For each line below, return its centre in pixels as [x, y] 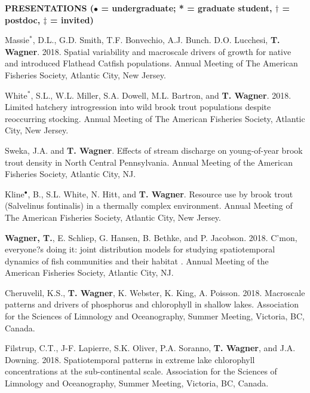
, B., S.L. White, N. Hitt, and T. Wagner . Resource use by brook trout [160, 194]
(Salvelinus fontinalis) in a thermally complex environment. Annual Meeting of [149, 205]
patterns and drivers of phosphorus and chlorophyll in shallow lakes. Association [152, 304]
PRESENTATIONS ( [50, 8]
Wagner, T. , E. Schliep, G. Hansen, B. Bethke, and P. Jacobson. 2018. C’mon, [151, 237]
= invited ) [72, 19]
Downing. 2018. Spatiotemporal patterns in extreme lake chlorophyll [130, 359]
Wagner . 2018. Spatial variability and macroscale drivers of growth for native [148, 51]
